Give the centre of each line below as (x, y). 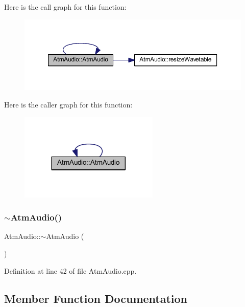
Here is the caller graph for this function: (68, 104)
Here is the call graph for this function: (65, 7)
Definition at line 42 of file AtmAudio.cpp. (70, 270)
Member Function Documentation (96, 298)
